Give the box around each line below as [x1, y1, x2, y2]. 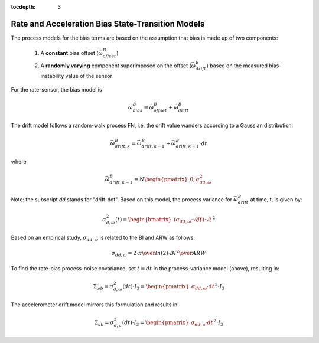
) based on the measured [206, 62, 268, 69]
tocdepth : [11, 4, 36, 10]
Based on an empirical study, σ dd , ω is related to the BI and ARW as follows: [11, 234, 195, 243]
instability [40, 73, 64, 80]
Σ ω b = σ [93, 283, 114, 291]
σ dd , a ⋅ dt [191, 319, 214, 327]
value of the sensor [65, 73, 112, 80]
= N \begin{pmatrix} [134, 176, 188, 183]
